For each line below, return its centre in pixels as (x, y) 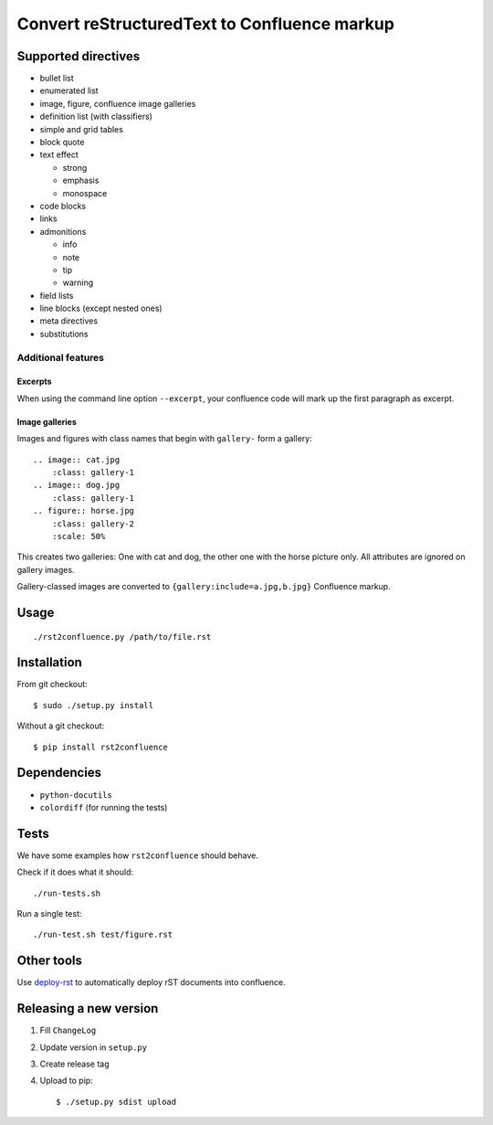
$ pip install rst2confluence (101, 747)
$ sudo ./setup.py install (94, 705)
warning (78, 282)
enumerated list (69, 90)
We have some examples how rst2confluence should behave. (138, 855)
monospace (85, 193)
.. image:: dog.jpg (77, 485)
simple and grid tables (81, 129)
